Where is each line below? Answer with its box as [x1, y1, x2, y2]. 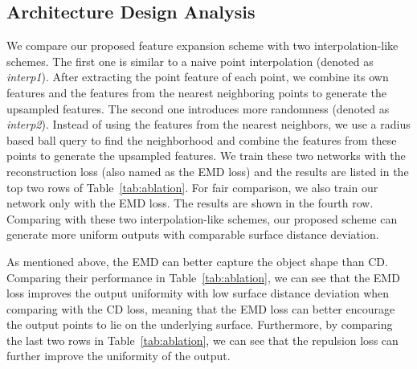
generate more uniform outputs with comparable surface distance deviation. [6, 226, 379, 243]
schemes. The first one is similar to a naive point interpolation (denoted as [6, 52, 374, 69]
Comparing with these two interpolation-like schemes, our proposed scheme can [6, 210, 398, 227]
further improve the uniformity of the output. [6, 347, 231, 364]
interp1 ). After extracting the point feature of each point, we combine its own [6, 68, 389, 85]
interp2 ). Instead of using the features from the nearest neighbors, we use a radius [6, 116, 411, 133]
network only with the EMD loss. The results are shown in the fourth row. [6, 195, 374, 211]
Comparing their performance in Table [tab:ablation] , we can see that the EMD [6, 269, 400, 285]
